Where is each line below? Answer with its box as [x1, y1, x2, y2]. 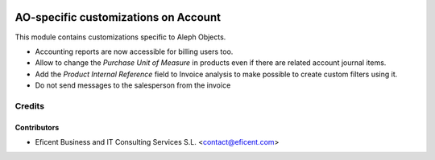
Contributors [14, 122, 60, 132]
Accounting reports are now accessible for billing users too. [35, 47, 234, 56]
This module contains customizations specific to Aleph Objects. [14, 32, 226, 42]
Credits [14, 101, 44, 112]
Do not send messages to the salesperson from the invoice [35, 80, 231, 90]
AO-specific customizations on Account [14, 10, 222, 24]
